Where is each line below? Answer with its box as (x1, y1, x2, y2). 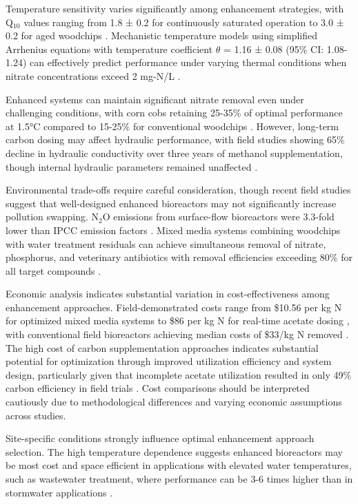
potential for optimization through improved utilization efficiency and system (6, 354, 332, 368)
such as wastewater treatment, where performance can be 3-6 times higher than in (6, 472, 353, 485)
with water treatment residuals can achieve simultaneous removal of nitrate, (6, 236, 326, 251)
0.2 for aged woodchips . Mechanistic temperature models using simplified (6, 28, 318, 43)
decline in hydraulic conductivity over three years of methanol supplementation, (6, 145, 343, 160)
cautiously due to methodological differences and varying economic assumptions (6, 395, 342, 409)
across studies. (6, 408, 66, 422)
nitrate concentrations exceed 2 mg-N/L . (6, 68, 181, 83)
